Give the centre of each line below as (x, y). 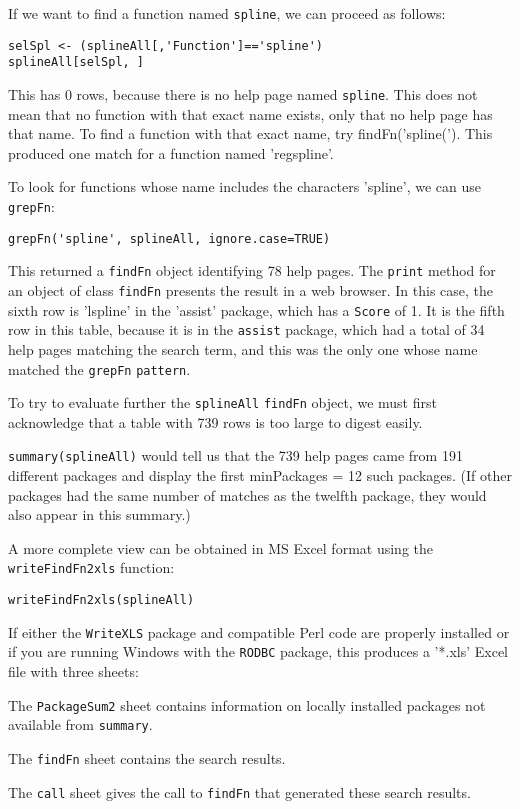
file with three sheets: (73, 671)
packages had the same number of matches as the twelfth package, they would (247, 494)
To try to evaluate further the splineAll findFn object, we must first (222, 402)
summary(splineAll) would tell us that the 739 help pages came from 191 (235, 455)
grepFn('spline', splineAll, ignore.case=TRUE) (169, 238)
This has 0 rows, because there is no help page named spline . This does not (243, 93)
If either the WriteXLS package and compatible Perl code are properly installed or (259, 631)
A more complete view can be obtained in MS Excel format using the (220, 547)
